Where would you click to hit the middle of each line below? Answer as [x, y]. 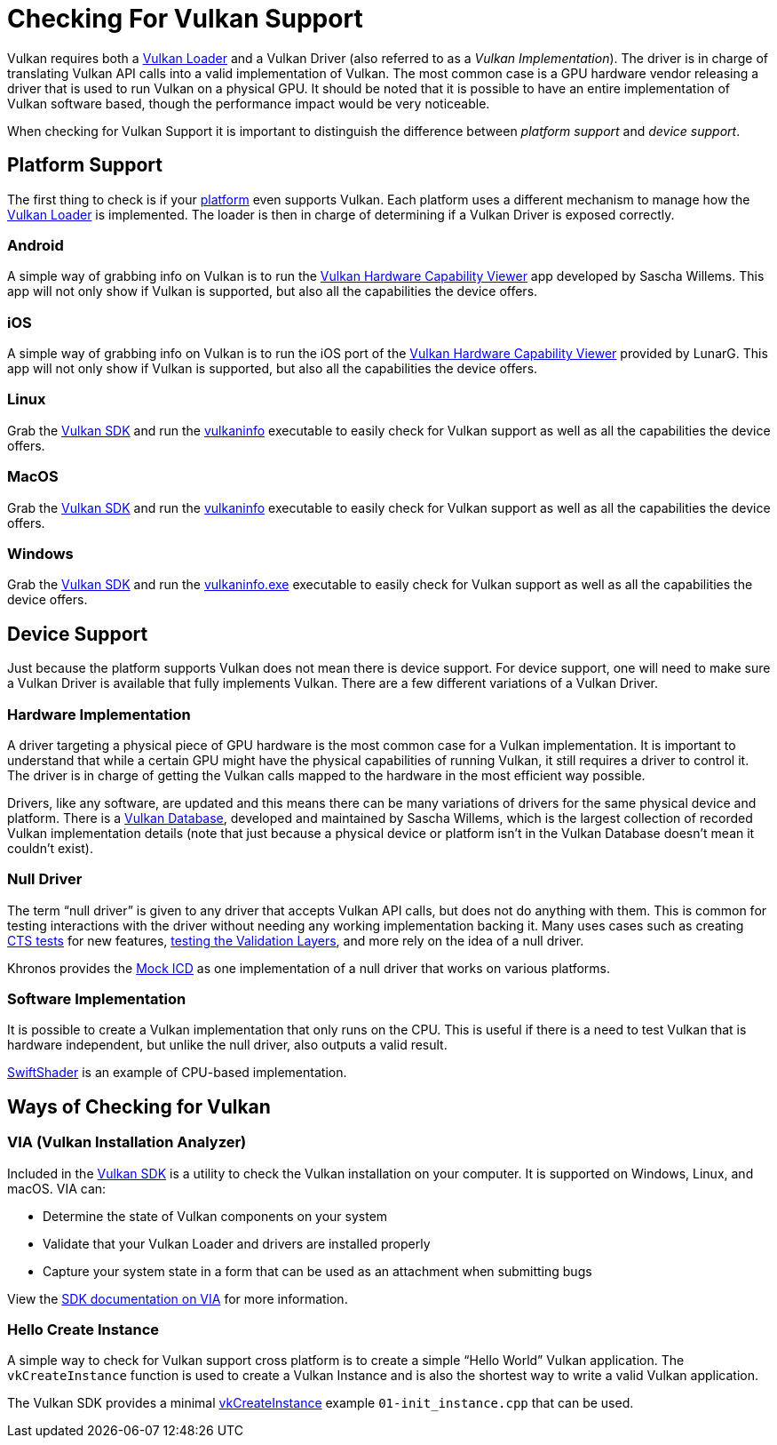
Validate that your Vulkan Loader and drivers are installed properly [237, 1243]
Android [36, 245]
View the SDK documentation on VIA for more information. [178, 1298]
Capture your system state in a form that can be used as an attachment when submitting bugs [317, 1271]
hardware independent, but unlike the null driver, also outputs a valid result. [227, 1045]
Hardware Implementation [99, 714]
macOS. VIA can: [57, 1188]
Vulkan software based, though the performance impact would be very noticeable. [249, 103]
